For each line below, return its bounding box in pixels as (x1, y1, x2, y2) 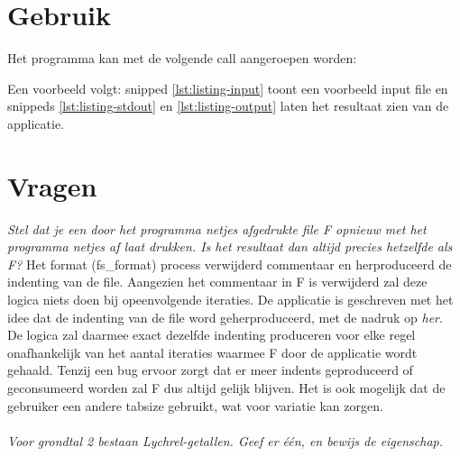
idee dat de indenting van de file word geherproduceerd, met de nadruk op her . (7, 307, 443, 326)
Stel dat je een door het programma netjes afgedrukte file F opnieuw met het (7, 219, 427, 238)
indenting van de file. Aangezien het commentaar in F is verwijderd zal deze (7, 272, 428, 291)
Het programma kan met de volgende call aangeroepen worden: (7, 49, 357, 68)
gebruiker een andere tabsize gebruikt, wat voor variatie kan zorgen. (7, 396, 383, 415)
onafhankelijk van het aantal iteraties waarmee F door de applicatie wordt (7, 342, 418, 361)
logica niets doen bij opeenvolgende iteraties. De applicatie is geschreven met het (7, 290, 454, 308)
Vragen (7, 167, 97, 204)
